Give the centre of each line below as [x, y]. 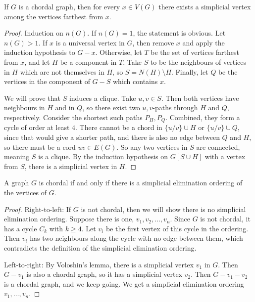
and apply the [204, 42]
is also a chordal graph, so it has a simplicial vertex [104, 274]
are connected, [218, 147]
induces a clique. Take [102, 98]
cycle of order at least [37, 127]
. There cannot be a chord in [119, 127]
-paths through [175, 108]
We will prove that [32, 98]
